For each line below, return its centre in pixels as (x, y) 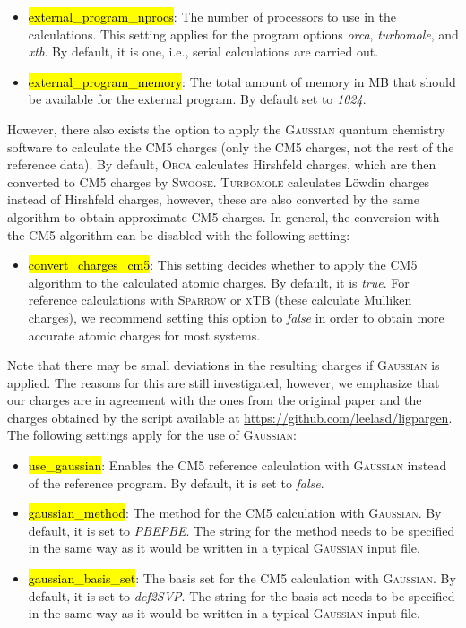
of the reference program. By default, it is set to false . (176, 482)
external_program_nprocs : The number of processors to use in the (212, 16)
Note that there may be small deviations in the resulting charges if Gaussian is (224, 365)
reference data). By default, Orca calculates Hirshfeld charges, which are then (222, 164)
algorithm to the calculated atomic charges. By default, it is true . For (219, 282)
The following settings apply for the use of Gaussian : (152, 435)
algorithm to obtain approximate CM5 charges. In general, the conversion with (224, 216)
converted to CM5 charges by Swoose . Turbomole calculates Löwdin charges (219, 181)
